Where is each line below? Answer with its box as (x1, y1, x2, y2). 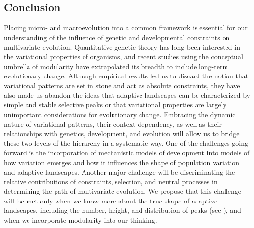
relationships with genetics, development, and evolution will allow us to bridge (4, 128, 240, 138)
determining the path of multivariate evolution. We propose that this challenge (4, 186, 241, 196)
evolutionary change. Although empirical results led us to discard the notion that (4, 71, 249, 81)
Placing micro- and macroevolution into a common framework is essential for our (4, 23, 248, 33)
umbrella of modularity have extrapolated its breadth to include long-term (4, 61, 228, 71)
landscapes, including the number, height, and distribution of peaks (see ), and (4, 205, 241, 215)
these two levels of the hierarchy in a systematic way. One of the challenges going (4, 138, 248, 148)
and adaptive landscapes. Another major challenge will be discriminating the (4, 167, 235, 177)
